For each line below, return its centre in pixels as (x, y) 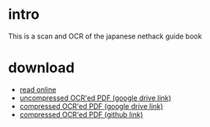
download (41, 68)
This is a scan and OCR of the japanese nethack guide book (105, 36)
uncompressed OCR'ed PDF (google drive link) (95, 98)
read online (38, 89)
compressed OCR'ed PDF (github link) (81, 114)
